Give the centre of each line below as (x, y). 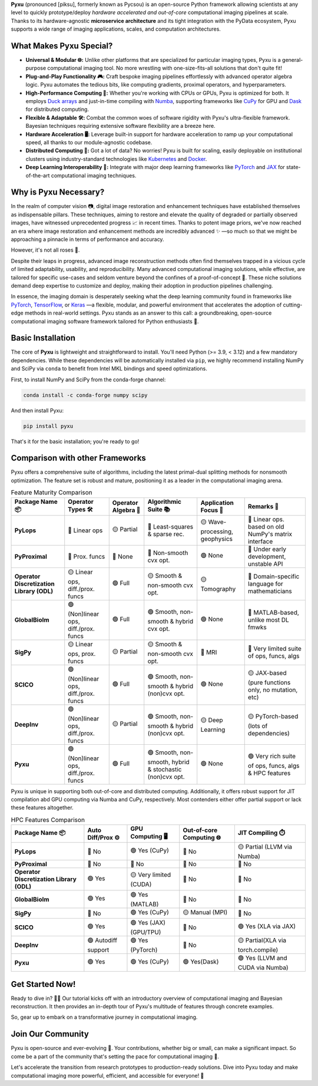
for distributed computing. (57, 110)
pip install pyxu (48, 426)
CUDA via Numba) (263, 968)
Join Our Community (50, 1034)
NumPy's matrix (270, 534)
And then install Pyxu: (37, 410)
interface (260, 541)
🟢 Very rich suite (272, 756)
